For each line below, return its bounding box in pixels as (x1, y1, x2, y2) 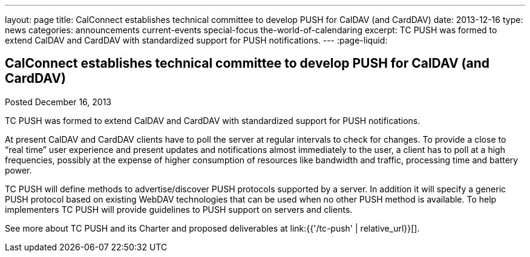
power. (5, 164, 32, 175)
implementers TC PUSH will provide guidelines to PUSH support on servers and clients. (5, 204, 353, 215)
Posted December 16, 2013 (5, 96, 111, 107)
